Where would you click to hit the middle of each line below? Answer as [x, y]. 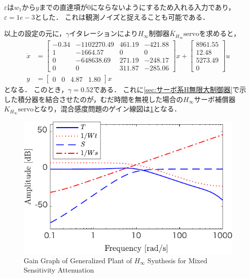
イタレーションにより [104, 33]
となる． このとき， [36, 89]
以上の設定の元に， [35, 33]
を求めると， [220, 33]
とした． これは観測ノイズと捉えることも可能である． [122, 17]
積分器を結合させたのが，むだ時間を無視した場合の [100, 99]
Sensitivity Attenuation [59, 270]
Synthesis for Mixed [178, 260]
